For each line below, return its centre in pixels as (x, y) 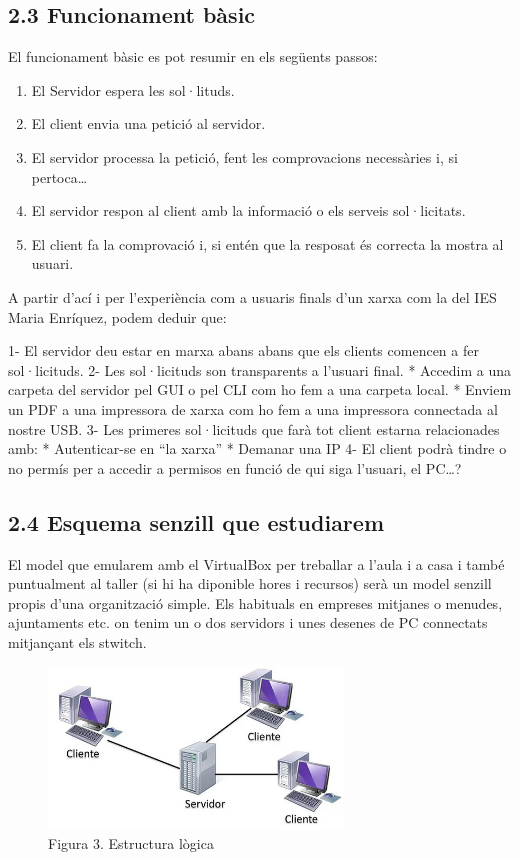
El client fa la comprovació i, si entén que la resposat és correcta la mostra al (267, 243)
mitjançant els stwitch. (77, 641)
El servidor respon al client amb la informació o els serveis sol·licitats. (248, 210)
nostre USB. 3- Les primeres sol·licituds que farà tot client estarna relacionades (254, 428)
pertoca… (59, 176)
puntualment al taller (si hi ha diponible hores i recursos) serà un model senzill (250, 583)
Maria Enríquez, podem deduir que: (117, 316)
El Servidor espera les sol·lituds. (133, 89)
